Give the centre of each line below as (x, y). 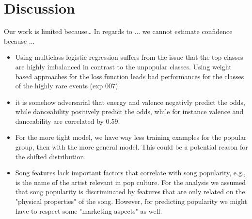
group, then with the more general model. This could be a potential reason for (132, 147)
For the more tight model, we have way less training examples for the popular (131, 137)
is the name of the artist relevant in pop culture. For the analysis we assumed (131, 182)
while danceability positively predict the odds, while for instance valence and (129, 111)
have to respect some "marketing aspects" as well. (89, 211)
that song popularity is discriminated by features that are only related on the (130, 192)
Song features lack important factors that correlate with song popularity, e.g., (130, 173)
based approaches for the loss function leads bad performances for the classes (130, 76)
